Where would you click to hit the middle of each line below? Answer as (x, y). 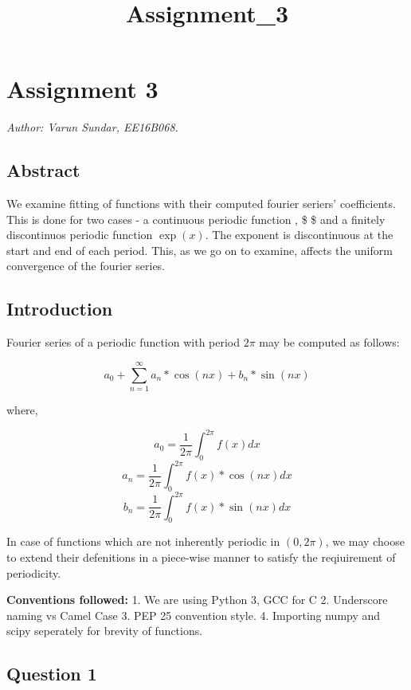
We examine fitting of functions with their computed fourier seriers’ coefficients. (201, 204)
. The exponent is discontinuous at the (299, 235)
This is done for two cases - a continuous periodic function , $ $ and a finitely (196, 219)
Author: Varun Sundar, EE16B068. (92, 127)
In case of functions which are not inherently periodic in (143, 541)
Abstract (43, 170)
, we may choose (365, 541)
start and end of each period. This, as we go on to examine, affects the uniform (200, 250)
